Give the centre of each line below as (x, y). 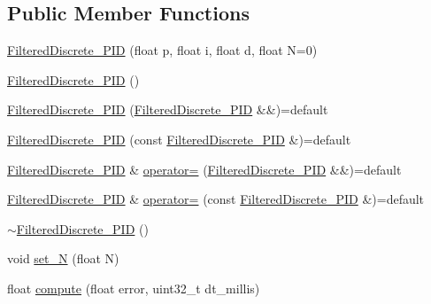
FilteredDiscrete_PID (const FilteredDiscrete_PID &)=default (179, 139)
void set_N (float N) (63, 258)
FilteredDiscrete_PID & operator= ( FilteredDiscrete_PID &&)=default (204, 169)
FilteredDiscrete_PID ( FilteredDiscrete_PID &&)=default (168, 109)
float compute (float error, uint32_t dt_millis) (134, 288)
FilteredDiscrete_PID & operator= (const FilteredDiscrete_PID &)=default (216, 199)
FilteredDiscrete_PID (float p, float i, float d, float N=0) (162, 50)
